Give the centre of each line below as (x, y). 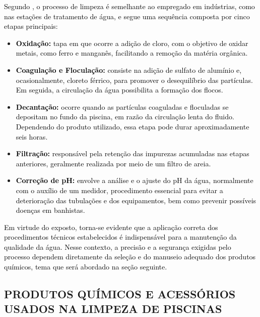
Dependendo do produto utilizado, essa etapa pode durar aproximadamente (133, 126)
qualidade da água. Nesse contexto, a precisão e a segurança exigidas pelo (118, 246)
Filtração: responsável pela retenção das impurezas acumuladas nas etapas (133, 153)
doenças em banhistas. (50, 210)
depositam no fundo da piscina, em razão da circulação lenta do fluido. (125, 117)
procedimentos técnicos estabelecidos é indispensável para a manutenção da (120, 237)
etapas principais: (31, 26)
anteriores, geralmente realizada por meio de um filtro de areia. (113, 163)
